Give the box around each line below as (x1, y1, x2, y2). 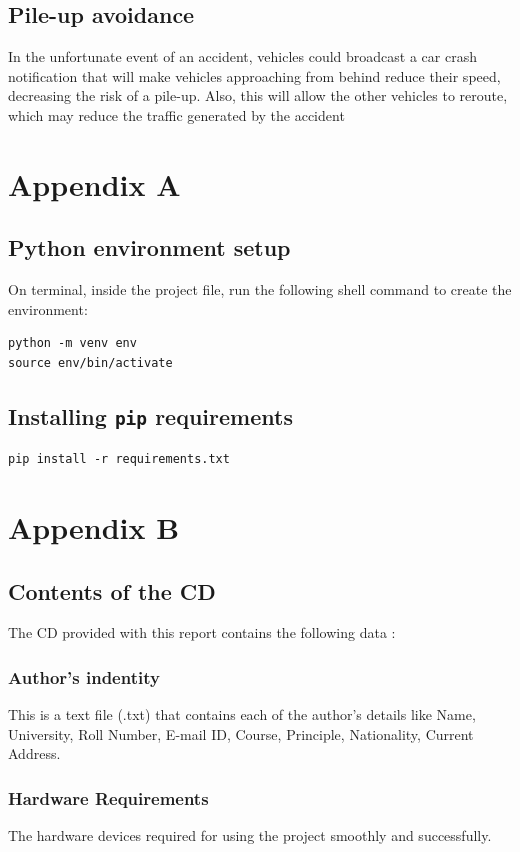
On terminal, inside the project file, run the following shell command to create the (8, 279, 512, 300)
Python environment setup (8, 232, 291, 263)
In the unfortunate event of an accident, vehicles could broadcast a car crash (8, 46, 477, 67)
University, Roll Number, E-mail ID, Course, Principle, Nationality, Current (8, 723, 474, 744)
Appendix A (8, 163, 181, 204)
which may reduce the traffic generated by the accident (8, 104, 345, 125)
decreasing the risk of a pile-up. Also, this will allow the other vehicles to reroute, (8, 85, 508, 106)
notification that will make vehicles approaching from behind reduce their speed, (8, 65, 501, 86)
